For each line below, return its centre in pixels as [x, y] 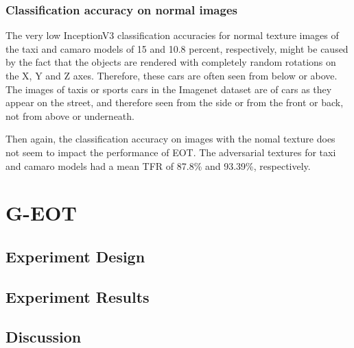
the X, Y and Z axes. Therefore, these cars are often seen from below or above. [172, 75]
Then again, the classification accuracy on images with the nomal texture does [170, 139]
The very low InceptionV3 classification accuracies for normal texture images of [172, 35]
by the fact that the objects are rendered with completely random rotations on [171, 62]
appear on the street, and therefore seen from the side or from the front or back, [175, 102]
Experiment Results [78, 296]
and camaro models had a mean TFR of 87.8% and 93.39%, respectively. [158, 165]
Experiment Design [75, 256]
